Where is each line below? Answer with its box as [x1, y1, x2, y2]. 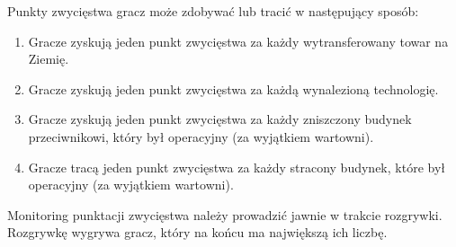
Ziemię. [28, 49, 69, 68]
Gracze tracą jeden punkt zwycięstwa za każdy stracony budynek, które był [28, 157, 445, 176]
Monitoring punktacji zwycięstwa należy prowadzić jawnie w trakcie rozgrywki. [7, 205, 443, 224]
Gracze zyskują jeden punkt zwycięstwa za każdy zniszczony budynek [28, 110, 412, 128]
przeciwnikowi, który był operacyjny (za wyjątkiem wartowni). [28, 127, 374, 146]
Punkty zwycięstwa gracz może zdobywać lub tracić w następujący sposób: [7, 2, 419, 20]
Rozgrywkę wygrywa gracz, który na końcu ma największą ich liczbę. [7, 223, 388, 242]
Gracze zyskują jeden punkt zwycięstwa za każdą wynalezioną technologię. [28, 79, 439, 98]
